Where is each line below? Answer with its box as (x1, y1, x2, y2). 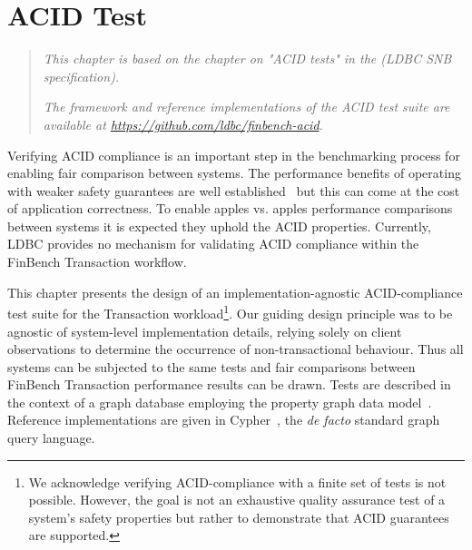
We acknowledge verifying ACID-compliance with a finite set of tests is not (28, 472, 447, 491)
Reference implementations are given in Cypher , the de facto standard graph (7, 410, 440, 429)
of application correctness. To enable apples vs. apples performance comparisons (7, 199, 453, 218)
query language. (7, 428, 95, 447)
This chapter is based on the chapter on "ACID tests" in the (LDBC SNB (43, 49, 452, 68)
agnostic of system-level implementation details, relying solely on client (7, 321, 402, 340)
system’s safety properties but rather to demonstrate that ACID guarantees (28, 507, 449, 526)
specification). (43, 66, 120, 85)
